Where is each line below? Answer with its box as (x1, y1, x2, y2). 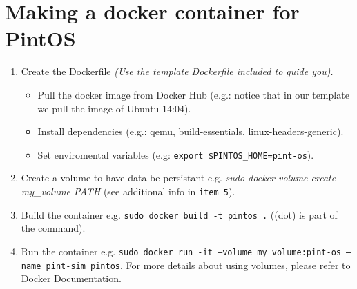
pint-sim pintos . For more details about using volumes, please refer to (46, 257, 351, 272)
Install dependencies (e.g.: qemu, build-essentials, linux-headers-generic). (37, 124, 344, 139)
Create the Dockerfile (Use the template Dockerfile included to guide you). (21, 64, 334, 79)
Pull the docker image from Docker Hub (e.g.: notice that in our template (37, 87, 349, 101)
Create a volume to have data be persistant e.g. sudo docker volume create (21, 170, 336, 185)
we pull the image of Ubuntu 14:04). (37, 101, 191, 115)
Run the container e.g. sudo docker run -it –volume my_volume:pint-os (21, 243, 341, 258)
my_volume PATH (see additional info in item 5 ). (21, 183, 235, 198)
